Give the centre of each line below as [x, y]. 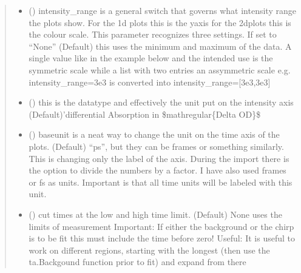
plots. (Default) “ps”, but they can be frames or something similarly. [156, 146]
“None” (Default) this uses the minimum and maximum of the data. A [160, 46]
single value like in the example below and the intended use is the [151, 58]
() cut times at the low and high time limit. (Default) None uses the [155, 214]
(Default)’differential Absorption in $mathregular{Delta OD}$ [145, 114]
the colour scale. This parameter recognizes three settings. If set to [153, 34]
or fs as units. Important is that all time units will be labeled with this [161, 182]
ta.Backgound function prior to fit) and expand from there [137, 262]
